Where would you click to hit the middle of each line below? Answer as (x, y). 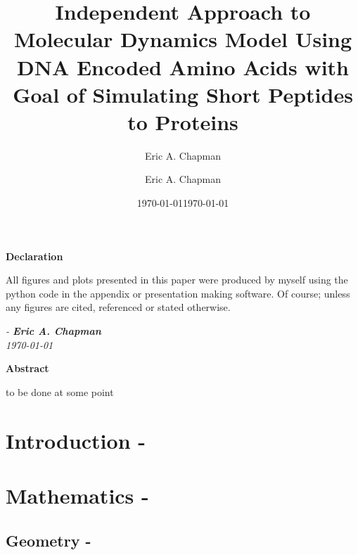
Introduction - (76, 440)
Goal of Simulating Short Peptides (183, 94)
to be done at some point (60, 391)
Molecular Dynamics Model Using (183, 39)
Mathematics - (77, 495)
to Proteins (183, 121)
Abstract (27, 368)
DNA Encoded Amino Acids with (183, 66)
